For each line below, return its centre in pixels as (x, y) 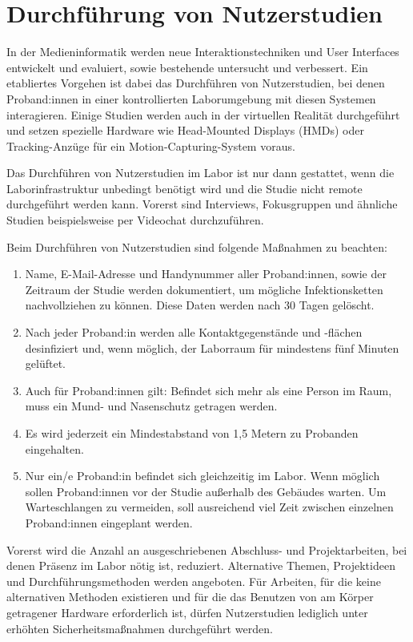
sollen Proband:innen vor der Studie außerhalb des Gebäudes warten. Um (206, 491)
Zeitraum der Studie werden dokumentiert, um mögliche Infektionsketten (204, 289)
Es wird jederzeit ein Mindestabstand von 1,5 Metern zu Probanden (192, 433)
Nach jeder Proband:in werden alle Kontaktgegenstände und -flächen (194, 332)
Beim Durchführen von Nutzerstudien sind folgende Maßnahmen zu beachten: (197, 246)
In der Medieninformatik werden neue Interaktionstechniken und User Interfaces (203, 52)
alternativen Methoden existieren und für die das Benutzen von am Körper (190, 597)
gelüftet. (45, 363)
